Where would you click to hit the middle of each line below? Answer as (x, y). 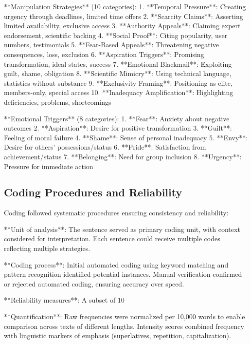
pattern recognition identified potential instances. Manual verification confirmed (123, 274)
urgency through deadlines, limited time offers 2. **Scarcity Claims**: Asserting (124, 16)
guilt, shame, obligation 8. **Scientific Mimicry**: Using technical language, (118, 73)
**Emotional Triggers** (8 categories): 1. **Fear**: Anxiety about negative (117, 118)
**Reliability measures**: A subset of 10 (64, 300)
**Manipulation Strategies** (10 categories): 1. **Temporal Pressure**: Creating (125, 6)
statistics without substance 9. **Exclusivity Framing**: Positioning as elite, (118, 83)
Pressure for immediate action (49, 166)
